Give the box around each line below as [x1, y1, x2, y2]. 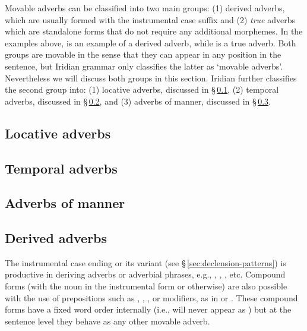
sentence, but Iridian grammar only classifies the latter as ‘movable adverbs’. [5, 59, 283, 72]
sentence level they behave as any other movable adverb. [5, 314, 210, 327]
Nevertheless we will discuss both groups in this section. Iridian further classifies [5, 71, 297, 84]
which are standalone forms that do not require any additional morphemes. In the [5, 25, 303, 37]
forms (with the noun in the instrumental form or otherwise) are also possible [5, 280, 287, 292]
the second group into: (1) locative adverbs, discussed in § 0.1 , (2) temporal [5, 83, 279, 96]
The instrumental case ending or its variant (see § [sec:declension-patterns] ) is [5, 256, 286, 269]
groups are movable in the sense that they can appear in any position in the [5, 48, 281, 61]
